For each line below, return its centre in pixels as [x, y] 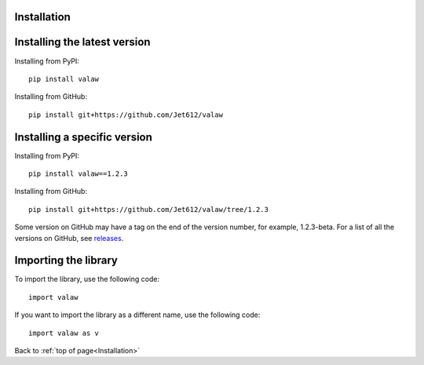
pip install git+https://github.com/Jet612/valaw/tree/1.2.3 [148, 209]
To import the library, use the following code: [87, 279]
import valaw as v [64, 333]
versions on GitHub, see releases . [69, 238]
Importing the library [66, 260]
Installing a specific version [84, 137]
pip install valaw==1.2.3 [79, 174]
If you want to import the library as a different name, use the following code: [137, 315]
